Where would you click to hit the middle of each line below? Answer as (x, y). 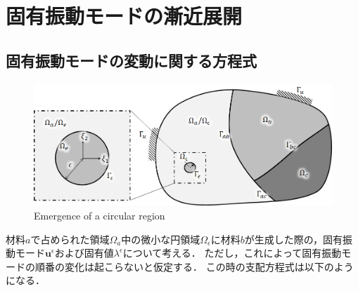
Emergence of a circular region (100, 216)
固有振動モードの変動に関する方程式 (131, 60)
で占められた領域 (70, 239)
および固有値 (84, 253)
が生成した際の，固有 (293, 239)
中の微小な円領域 (161, 239)
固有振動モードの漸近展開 (124, 16)
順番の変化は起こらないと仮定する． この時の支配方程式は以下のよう (194, 266)
